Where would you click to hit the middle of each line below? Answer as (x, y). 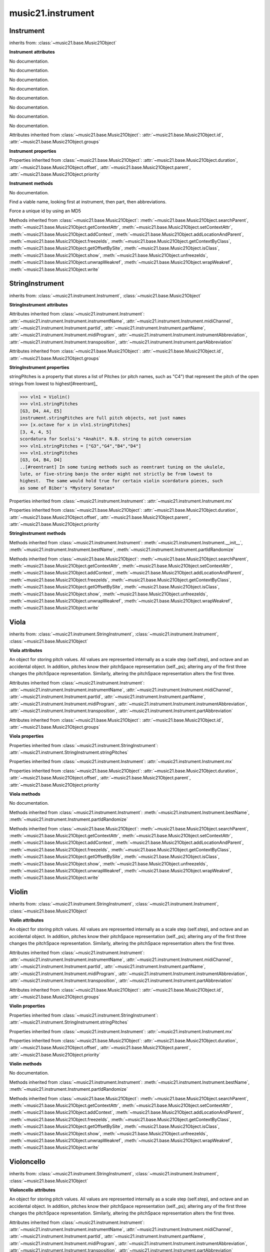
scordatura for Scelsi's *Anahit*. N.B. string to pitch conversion (105, 439)
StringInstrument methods (37, 533)
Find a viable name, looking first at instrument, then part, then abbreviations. (88, 202)
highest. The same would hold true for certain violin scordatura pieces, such (121, 481)
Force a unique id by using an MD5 (45, 211)
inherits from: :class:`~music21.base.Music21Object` (63, 43)
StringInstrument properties (39, 368)
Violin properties (27, 1006)
